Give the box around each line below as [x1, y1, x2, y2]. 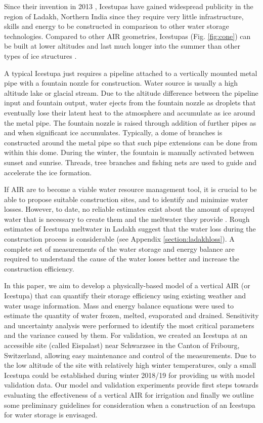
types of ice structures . [4, 50, 77, 61]
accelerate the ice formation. [4, 167, 92, 177]
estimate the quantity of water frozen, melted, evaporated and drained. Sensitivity [4, 310, 259, 321]
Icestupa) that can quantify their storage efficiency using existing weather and [4, 290, 246, 301]
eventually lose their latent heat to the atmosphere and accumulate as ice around [4, 107, 255, 118]
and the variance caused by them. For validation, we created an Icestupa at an [4, 330, 248, 340]
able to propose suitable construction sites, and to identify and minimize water [4, 194, 248, 204]
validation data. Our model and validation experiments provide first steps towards [4, 379, 259, 390]
